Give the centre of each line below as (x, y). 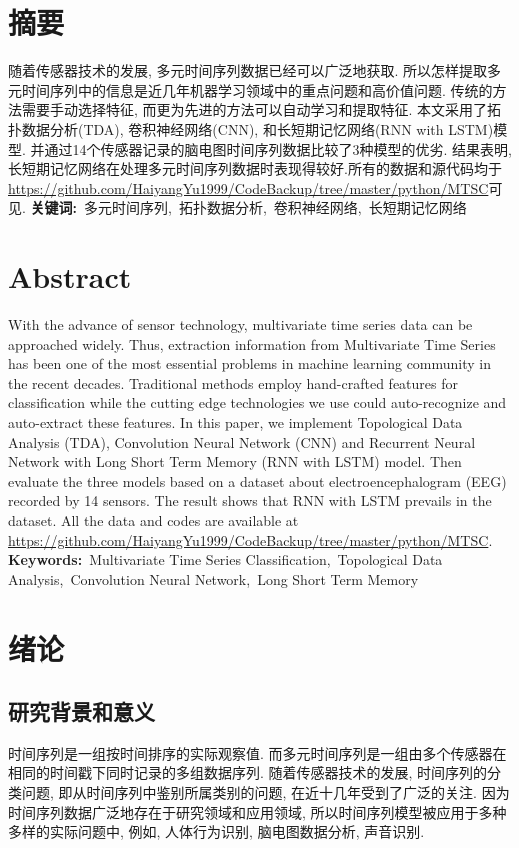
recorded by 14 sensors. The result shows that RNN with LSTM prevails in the (250, 500)
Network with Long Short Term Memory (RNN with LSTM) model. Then (235, 461)
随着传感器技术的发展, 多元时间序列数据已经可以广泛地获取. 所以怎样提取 (248, 70)
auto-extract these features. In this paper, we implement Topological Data (235, 421)
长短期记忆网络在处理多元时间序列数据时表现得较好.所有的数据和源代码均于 (255, 168)
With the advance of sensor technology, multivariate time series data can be (240, 324)
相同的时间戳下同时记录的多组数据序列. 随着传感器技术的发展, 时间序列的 (248, 772)
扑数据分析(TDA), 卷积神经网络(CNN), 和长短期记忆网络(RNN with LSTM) (251, 128)
